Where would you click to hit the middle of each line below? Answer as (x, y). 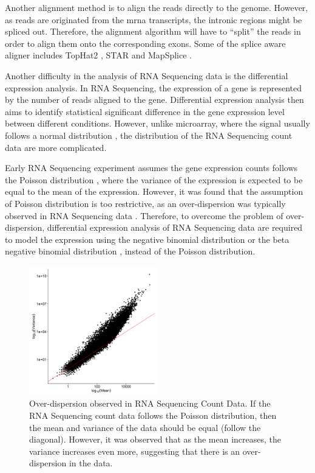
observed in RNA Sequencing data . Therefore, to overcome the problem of (144, 215)
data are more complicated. (56, 147)
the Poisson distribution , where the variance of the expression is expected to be (154, 179)
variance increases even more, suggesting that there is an (134, 451)
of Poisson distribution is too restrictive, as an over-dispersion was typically (145, 203)
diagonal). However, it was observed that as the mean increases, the (155, 439)
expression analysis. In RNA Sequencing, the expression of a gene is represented (153, 87)
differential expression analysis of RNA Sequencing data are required (175, 227)
